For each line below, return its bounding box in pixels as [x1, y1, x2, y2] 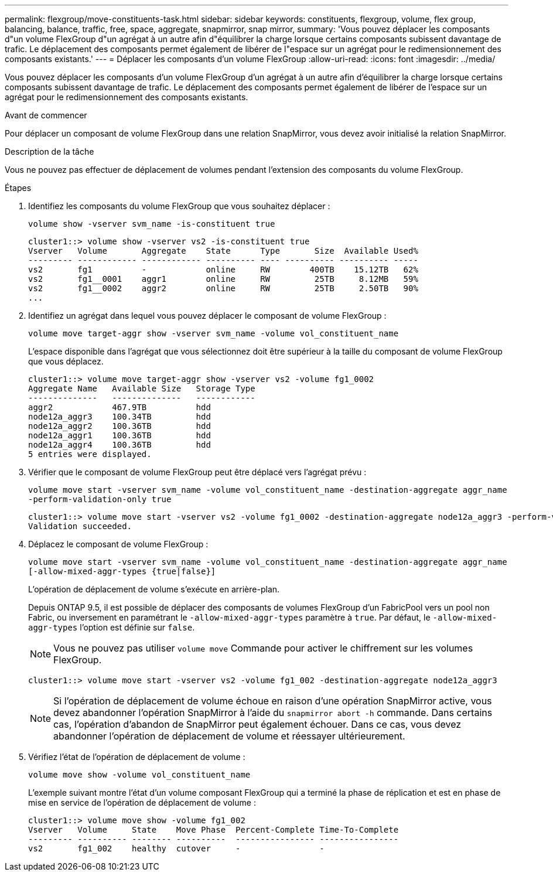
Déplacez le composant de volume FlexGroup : [28, 539, 209, 549]
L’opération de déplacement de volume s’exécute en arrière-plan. [28, 584, 280, 594]
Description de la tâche [5, 146, 94, 156]
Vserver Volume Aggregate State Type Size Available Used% [28, 246, 418, 255]
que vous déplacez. [28, 356, 104, 366]
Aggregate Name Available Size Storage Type [28, 384, 255, 393]
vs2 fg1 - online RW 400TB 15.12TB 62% [28, 265, 418, 274]
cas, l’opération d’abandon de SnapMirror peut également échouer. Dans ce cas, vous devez [53, 718, 462, 730]
